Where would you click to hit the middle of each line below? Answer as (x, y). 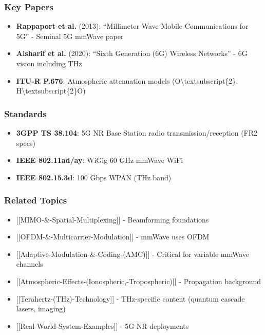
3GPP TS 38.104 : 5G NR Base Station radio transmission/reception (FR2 (137, 133)
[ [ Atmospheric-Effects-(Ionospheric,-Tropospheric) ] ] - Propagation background (139, 281)
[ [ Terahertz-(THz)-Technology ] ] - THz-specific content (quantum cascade (130, 298)
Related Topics (36, 200)
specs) (26, 143)
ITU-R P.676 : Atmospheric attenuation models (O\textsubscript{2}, (127, 80)
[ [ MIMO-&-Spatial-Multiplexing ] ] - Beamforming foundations (112, 219)
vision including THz (49, 63)
